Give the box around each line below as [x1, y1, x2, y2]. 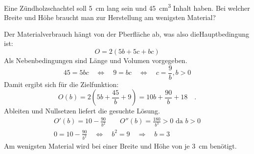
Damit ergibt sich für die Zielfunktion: [4, 79, 119, 89]
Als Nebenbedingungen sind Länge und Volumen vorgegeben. [4, 55, 187, 66]
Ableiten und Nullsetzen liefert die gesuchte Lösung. [4, 106, 160, 116]
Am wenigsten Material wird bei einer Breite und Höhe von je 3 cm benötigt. [4, 140, 237, 151]
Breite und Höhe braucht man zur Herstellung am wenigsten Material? [4, 12, 216, 22]
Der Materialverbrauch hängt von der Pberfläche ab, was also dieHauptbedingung [4, 28, 249, 39]
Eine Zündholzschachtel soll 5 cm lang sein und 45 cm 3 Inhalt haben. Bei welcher [4, 1, 250, 13]
